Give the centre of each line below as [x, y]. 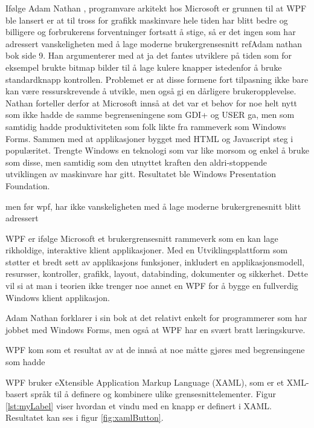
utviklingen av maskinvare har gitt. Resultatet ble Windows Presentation [141, 174]
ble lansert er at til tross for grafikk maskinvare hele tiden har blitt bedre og [147, 20]
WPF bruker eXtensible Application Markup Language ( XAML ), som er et [145, 382]
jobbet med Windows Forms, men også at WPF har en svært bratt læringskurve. [155, 329]
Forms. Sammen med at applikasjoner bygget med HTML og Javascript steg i [149, 138]
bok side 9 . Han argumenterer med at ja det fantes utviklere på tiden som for [149, 55]
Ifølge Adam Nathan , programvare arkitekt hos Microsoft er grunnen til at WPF [156, 8]
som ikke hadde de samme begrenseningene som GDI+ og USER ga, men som [150, 115]
